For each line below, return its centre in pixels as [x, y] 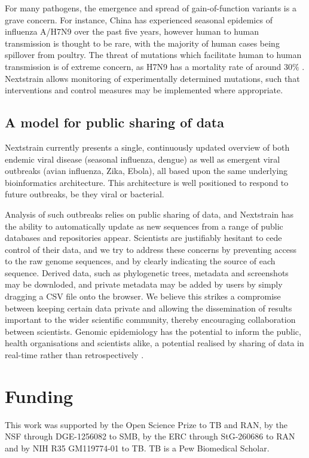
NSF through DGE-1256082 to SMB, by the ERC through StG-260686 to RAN [150, 436]
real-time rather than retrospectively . [74, 355]
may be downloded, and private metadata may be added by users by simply [144, 284]
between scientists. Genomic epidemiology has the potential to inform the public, [153, 331]
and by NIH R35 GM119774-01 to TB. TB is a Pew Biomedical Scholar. [137, 448]
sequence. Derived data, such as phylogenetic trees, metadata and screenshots [147, 272]
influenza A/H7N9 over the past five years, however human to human [132, 31]
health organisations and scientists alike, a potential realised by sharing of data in [154, 343]
